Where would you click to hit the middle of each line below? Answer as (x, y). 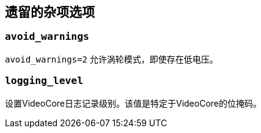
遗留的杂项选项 (50, 12)
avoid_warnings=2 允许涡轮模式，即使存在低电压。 (112, 59)
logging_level (44, 81)
